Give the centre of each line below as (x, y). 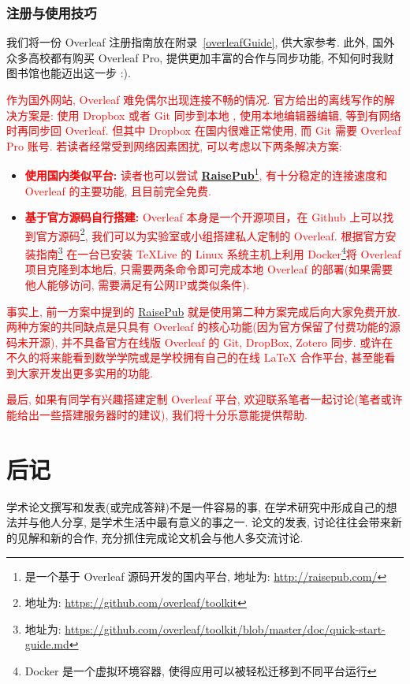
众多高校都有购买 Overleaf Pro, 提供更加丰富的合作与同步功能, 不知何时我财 (200, 57)
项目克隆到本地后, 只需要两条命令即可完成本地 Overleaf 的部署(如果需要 (209, 269)
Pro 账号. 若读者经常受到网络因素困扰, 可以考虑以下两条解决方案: (174, 145)
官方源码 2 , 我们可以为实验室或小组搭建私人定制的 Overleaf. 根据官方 (211, 234)
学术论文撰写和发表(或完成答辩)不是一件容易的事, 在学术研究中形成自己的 (196, 506)
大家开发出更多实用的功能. (85, 372)
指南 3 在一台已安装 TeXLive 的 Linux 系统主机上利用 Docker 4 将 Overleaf (218, 253)
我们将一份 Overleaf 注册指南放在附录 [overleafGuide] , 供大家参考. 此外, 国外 (201, 42)
